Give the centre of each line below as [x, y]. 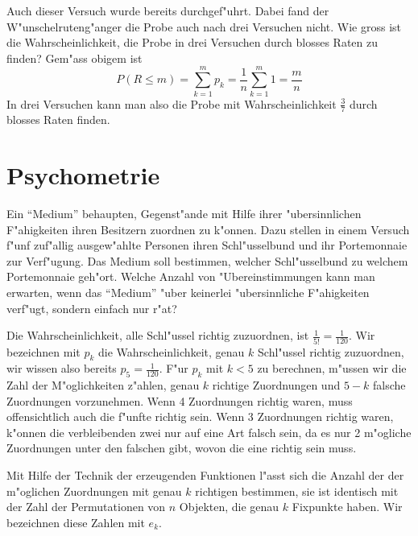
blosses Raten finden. [58, 120]
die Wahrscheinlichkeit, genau [172, 351]
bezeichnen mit [43, 351]
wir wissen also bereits [62, 368]
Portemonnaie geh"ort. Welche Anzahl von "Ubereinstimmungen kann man [191, 276]
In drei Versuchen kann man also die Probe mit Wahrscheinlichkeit [172, 103]
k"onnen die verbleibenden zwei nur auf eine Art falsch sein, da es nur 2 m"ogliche [209, 432]
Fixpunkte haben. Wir [347, 507]
